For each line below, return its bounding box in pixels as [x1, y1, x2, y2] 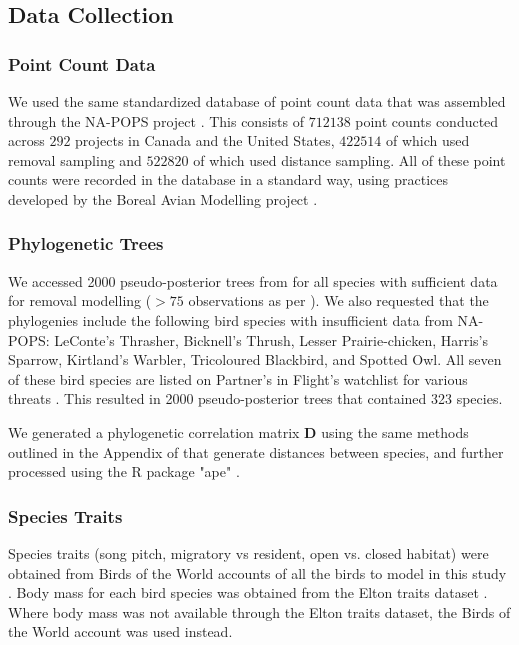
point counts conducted [355, 110, 499, 131]
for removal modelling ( [8, 290, 152, 311]
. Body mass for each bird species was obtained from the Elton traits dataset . [8, 582, 488, 603]
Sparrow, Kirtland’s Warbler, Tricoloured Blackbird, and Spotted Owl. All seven [8, 349, 502, 370]
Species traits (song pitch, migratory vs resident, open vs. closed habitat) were [8, 542, 489, 563]
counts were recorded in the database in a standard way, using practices [8, 169, 449, 190]
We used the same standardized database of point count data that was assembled [8, 91, 506, 111]
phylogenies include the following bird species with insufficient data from [8, 309, 453, 330]
